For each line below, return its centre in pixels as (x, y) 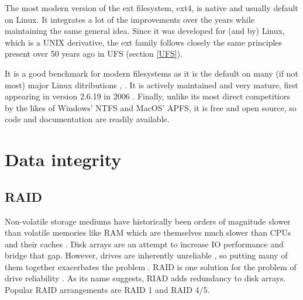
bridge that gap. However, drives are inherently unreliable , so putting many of (146, 255)
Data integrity (63, 159)
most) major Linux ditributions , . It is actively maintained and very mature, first (151, 85)
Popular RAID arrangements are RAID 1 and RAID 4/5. (107, 290)
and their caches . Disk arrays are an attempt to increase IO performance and (144, 244)
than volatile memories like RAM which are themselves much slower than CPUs (148, 232)
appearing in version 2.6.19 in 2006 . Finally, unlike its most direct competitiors (147, 96)
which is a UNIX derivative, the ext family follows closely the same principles (144, 42)
